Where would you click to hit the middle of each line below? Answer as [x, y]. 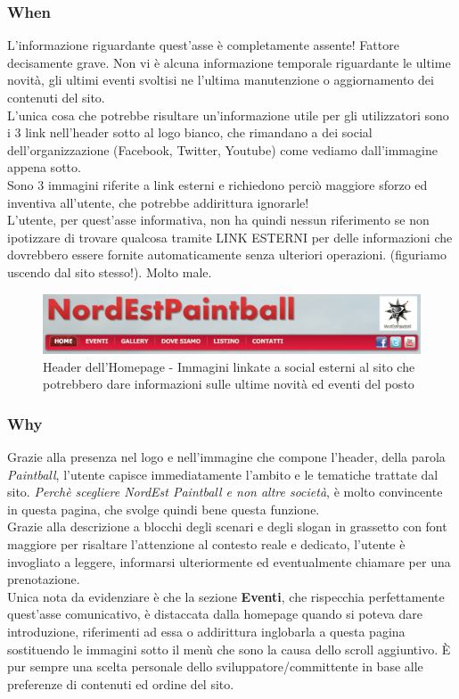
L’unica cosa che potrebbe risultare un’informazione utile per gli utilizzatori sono [228, 115]
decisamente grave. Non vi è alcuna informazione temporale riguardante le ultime [229, 62]
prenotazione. [44, 579]
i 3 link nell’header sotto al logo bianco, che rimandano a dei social [190, 132]
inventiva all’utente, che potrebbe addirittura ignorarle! [158, 202]
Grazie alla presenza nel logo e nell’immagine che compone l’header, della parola [226, 457]
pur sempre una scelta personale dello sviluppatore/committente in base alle [215, 666]
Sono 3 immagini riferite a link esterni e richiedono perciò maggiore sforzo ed [217, 184]
